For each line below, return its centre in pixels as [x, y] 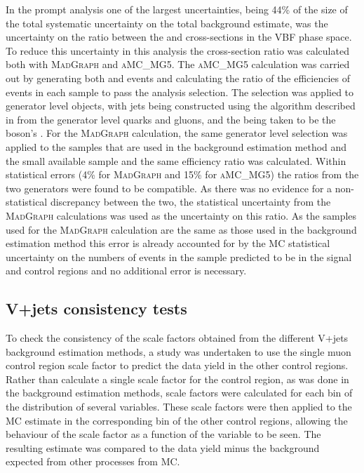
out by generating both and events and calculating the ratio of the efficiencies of [178, 78]
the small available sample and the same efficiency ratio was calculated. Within [176, 160]
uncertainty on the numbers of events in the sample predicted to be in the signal [179, 257]
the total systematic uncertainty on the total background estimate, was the [167, 23]
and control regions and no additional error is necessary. [126, 271]
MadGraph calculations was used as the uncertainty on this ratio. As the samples [181, 215]
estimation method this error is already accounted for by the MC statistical [168, 243]
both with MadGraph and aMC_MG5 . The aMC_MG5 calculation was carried [178, 64]
